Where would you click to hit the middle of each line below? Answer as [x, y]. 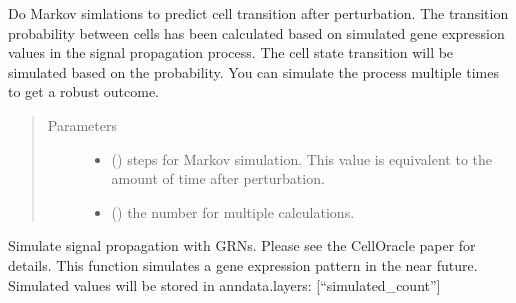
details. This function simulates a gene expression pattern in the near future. [243, 264]
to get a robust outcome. [83, 91]
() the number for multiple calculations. [233, 211]
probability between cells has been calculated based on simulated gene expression [256, 32]
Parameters [82, 124]
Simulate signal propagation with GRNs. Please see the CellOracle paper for [242, 245]
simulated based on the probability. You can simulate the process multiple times [253, 71]
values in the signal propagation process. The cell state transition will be [231, 52]
